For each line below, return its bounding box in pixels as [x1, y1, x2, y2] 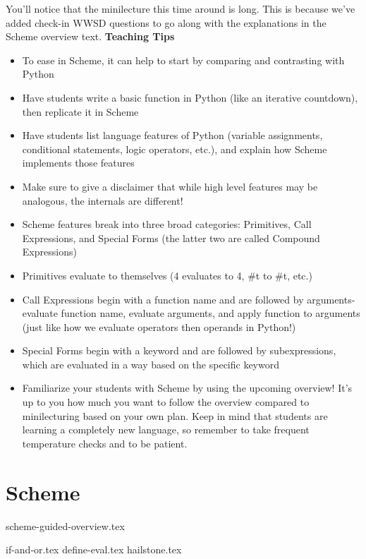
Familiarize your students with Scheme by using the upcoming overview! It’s [22, 380, 353, 395]
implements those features [22, 155, 135, 170]
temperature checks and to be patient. [22, 435, 188, 450]
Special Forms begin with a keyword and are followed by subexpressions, [22, 343, 336, 358]
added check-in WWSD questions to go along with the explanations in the [6, 15, 327, 30]
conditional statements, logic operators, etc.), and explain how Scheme [22, 141, 327, 156]
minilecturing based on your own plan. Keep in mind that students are [22, 408, 328, 423]
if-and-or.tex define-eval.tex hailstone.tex [6, 542, 182, 557]
